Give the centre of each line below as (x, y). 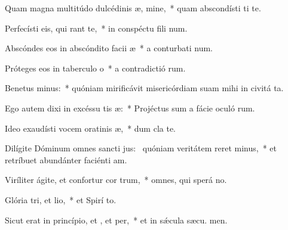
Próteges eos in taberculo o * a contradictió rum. (95, 68)
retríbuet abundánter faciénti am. (66, 159)
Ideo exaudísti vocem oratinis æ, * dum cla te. (91, 128)
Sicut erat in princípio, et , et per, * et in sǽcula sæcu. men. (116, 220)
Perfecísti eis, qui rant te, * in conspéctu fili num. (96, 28)
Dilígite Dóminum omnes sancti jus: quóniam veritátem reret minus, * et (141, 148)
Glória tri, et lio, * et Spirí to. (61, 199)
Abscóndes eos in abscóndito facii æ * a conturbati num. (109, 48)
